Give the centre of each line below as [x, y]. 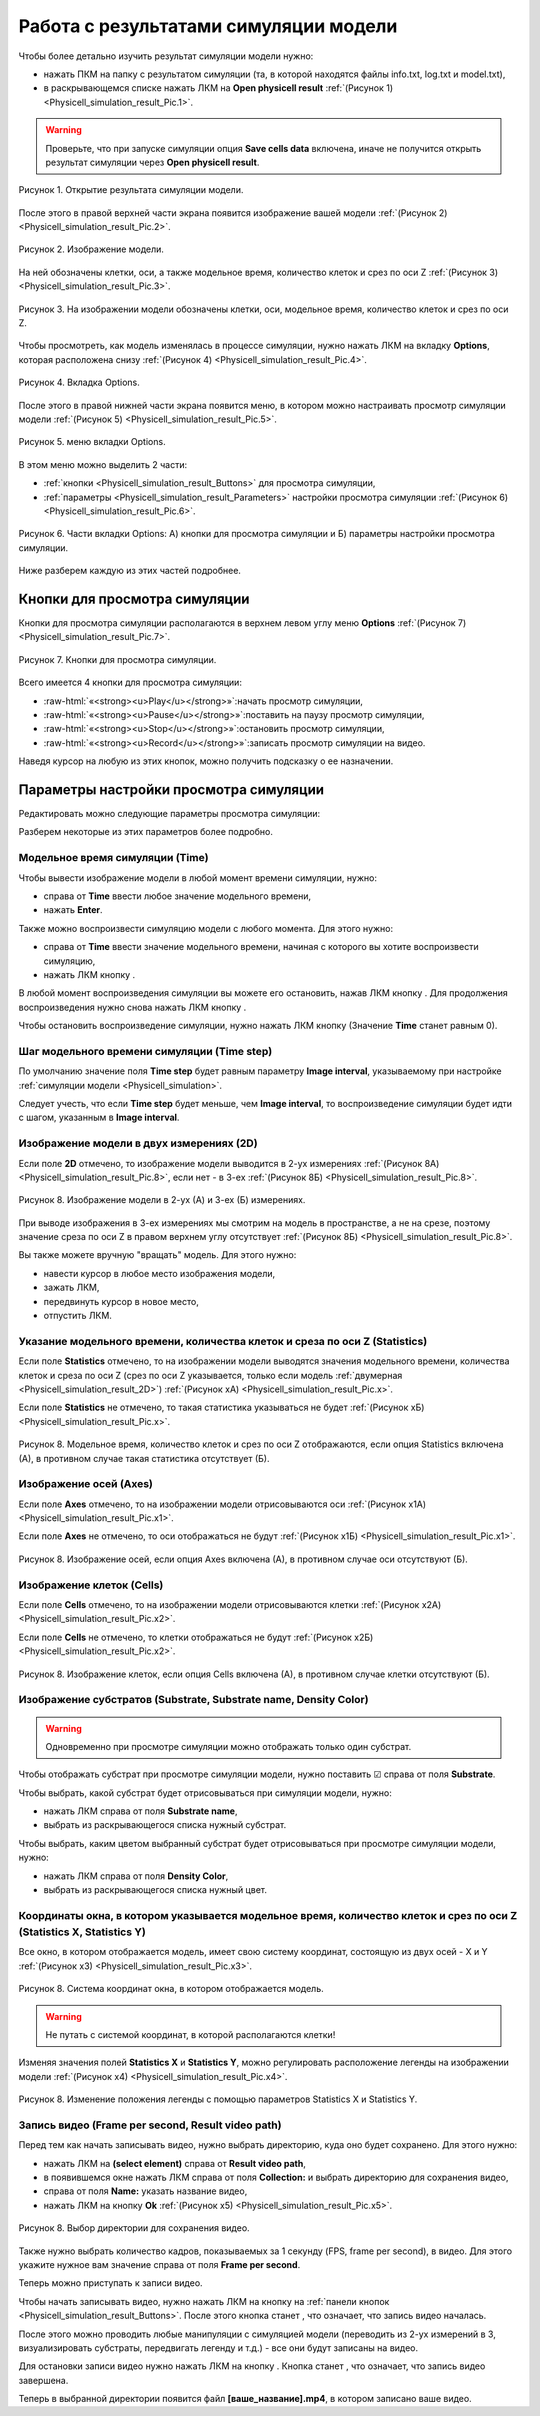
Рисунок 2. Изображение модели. [91, 249]
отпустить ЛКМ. [77, 1316]
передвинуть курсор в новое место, [121, 1301]
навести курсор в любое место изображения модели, [159, 1273]
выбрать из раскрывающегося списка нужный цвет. [155, 1890]
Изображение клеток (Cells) [91, 1585]
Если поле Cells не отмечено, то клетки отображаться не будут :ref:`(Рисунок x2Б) [196, 1637]
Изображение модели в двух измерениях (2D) [138, 1143]
